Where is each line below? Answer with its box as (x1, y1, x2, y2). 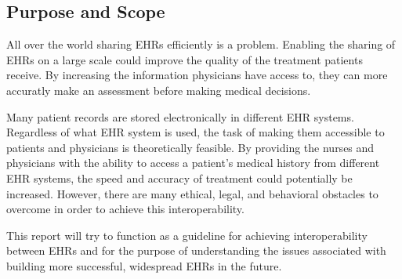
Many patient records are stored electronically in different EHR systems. (6, 108, 354, 125)
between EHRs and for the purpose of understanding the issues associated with (6, 242, 386, 259)
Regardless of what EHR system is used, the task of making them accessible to (6, 124, 385, 140)
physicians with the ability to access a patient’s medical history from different (6, 154, 380, 171)
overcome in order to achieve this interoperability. (6, 201, 244, 217)
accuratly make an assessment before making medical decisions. (6, 82, 311, 98)
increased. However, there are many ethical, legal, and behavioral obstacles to (6, 185, 378, 201)
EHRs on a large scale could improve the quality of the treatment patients (6, 51, 363, 67)
